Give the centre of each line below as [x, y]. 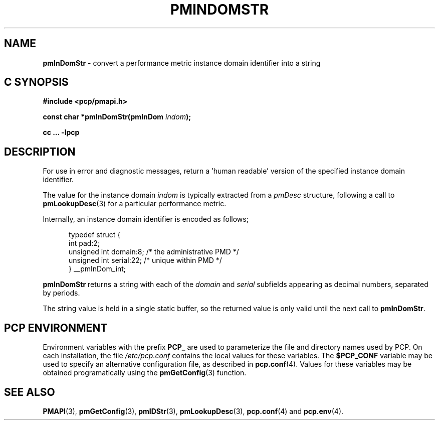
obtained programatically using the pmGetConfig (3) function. [145, 373]
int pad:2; [84, 243]
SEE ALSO [30, 392]
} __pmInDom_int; [97, 269]
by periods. [61, 293]
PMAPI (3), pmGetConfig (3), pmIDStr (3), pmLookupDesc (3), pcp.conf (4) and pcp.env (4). [193, 411]
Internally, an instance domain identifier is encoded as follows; [146, 219]
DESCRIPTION [40, 152]
